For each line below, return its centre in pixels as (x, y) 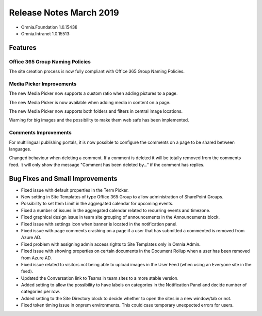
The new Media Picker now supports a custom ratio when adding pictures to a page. (93, 93)
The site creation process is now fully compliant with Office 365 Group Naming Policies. (97, 71)
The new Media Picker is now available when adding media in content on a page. (90, 102)
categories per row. (41, 292)
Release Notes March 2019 (64, 13)
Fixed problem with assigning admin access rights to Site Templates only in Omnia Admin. (111, 244)
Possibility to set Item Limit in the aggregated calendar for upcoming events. (97, 204)
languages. (20, 149)
